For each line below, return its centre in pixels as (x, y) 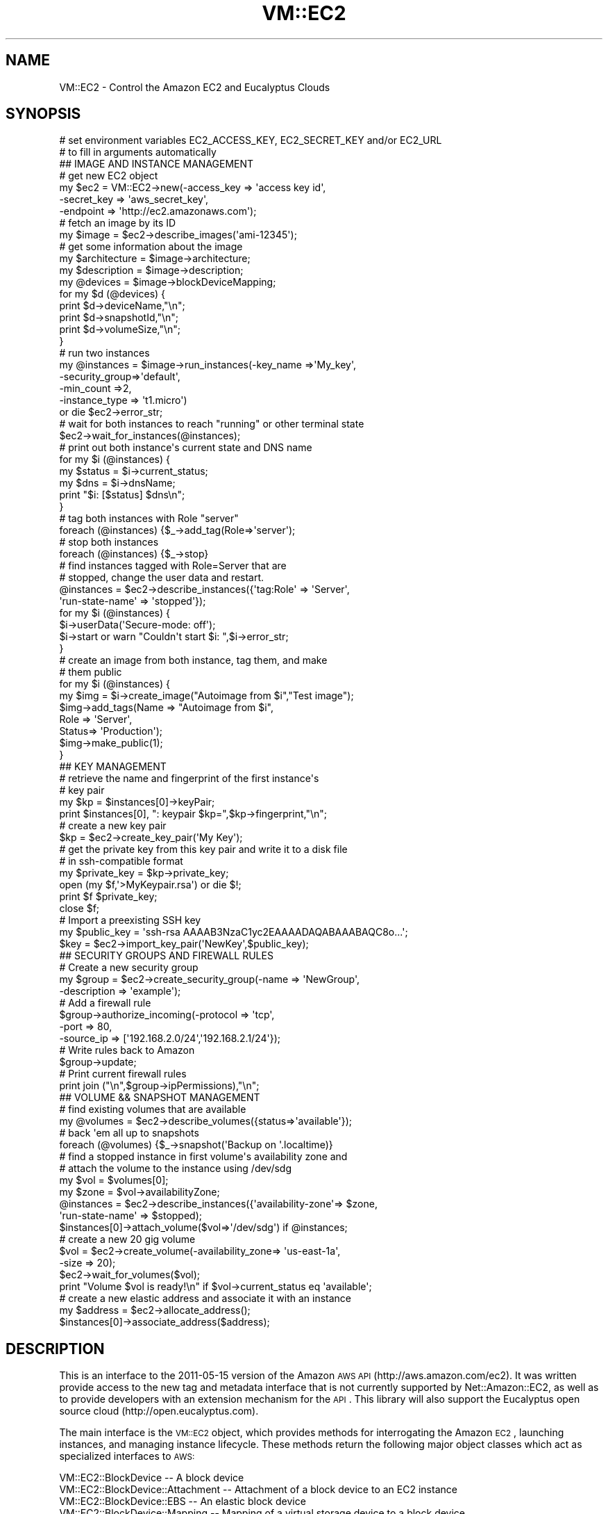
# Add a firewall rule (105, 1003)
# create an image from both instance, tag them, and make (193, 660)
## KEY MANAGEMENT (113, 767)
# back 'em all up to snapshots (129, 1133)
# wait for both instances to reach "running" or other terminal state (212, 424)
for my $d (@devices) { (112, 294)
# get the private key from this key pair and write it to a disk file (203, 849)
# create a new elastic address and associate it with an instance (205, 1299)
